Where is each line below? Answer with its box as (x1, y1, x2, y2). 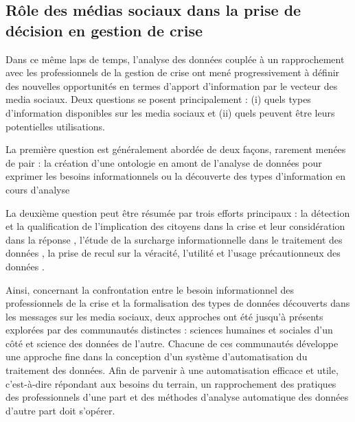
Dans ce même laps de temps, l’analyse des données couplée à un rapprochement (5, 51, 345, 66)
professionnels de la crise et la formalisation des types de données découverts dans (5, 296, 350, 310)
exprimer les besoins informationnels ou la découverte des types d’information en (5, 169, 345, 183)
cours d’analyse (5, 182, 70, 196)
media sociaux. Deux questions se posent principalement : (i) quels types (5, 92, 311, 106)
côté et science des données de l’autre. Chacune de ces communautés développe (5, 336, 339, 350)
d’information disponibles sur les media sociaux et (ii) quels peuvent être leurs (5, 105, 335, 119)
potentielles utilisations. (5, 119, 105, 133)
